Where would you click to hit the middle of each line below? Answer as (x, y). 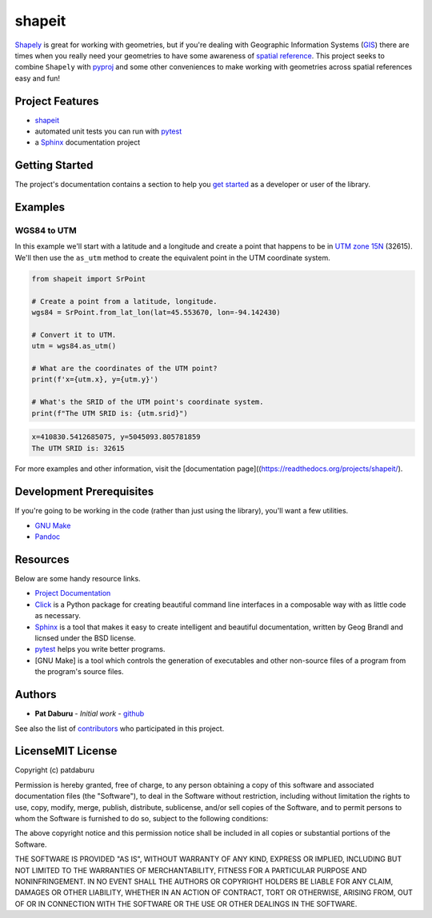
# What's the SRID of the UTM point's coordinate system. (148, 402)
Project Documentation (73, 593)
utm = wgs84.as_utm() (74, 346)
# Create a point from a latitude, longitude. (124, 301)
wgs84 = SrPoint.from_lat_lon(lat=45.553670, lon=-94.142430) (156, 313)
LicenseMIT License (66, 751)
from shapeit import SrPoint (89, 279)
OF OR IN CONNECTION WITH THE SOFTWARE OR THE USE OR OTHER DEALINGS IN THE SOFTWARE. (186, 904)
